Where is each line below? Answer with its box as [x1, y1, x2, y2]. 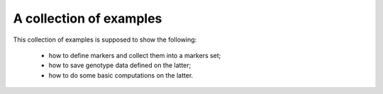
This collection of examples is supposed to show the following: [13, 35, 197, 44]
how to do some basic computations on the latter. [48, 71, 194, 79]
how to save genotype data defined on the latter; [48, 61, 191, 70]
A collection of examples [13, 11, 162, 26]
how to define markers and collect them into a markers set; [48, 51, 221, 59]
